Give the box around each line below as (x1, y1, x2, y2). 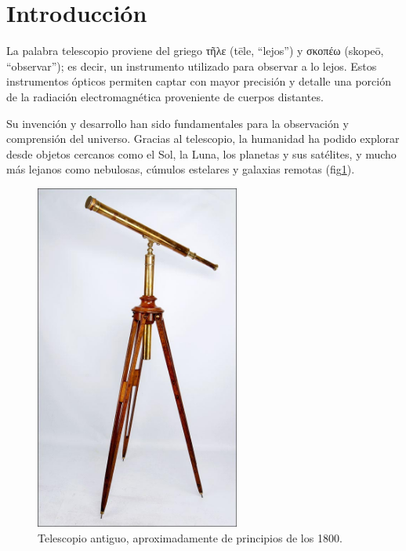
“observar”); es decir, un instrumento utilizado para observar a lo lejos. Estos (6, 57, 377, 74)
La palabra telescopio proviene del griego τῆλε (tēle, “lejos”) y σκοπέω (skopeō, (6, 42, 384, 59)
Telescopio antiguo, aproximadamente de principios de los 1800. (38, 530, 343, 546)
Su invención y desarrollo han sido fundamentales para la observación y (6, 115, 349, 131)
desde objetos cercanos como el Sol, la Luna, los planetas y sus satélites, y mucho (6, 145, 397, 162)
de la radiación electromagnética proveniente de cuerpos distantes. (6, 88, 324, 104)
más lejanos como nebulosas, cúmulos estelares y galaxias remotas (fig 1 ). (6, 161, 355, 177)
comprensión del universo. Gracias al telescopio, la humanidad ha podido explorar (6, 130, 400, 147)
